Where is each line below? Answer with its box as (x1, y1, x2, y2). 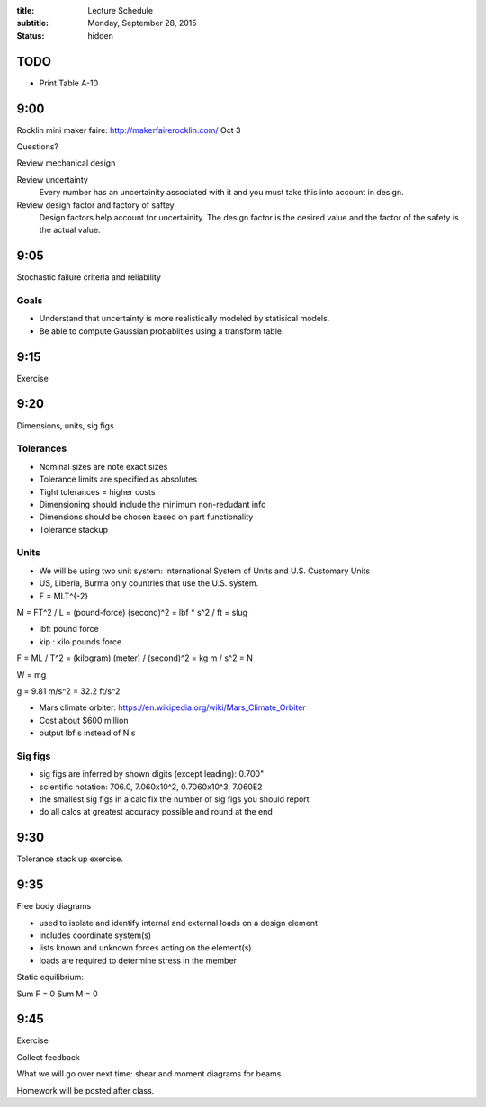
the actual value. (39, 225, 101, 236)
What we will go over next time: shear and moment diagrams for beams (16, 1068, 282, 1079)
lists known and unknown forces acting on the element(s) (39, 942, 252, 953)
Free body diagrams (16, 901, 92, 912)
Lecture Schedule (87, 5, 153, 15)
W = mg (16, 669, 47, 679)
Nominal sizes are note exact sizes (39, 461, 168, 472)
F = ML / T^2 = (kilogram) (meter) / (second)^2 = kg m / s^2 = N (16, 652, 254, 663)
